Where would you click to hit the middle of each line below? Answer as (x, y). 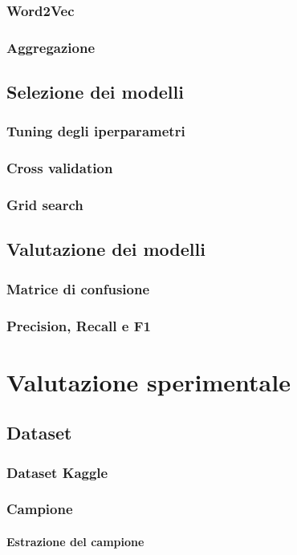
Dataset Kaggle (57, 472)
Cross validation (60, 168)
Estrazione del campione (75, 541)
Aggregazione (51, 47)
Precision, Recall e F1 (79, 325)
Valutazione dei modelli (106, 249)
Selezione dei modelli (95, 92)
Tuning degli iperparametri (96, 131)
